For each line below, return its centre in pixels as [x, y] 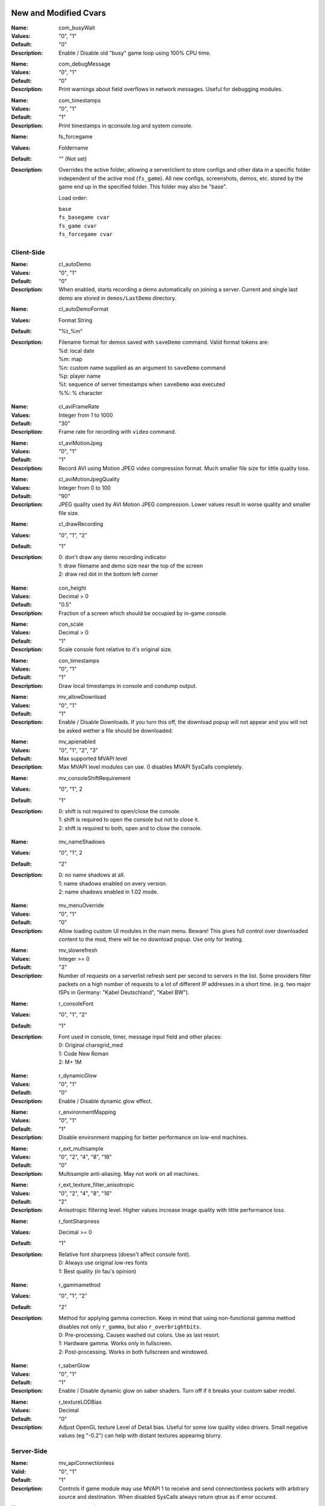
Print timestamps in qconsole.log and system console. [125, 125]
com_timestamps [80, 100]
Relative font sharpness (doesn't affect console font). [125, 1254]
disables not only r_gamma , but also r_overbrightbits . [130, 1326]
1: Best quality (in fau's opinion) [97, 1271]
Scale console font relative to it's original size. [116, 649]
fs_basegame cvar [84, 217]
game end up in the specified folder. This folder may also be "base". [143, 187]
